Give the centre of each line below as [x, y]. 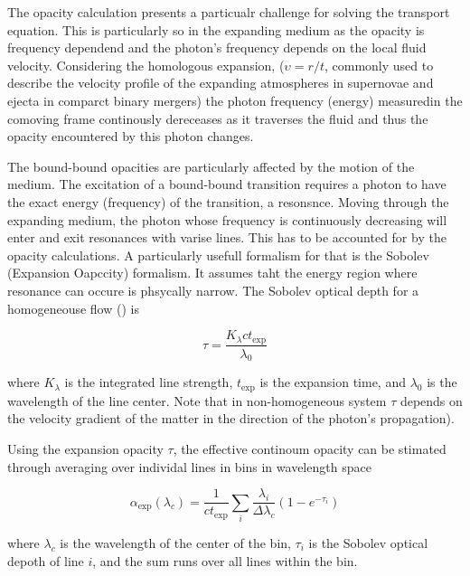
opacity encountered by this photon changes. [131, 136]
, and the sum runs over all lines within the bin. [225, 560]
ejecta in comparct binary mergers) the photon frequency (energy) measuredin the [235, 100]
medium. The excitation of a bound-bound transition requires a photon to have [227, 184]
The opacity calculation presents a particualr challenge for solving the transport [229, 12]
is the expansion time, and [333, 382]
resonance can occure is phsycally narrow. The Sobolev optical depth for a [213, 290]
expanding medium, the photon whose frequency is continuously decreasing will [227, 219]
